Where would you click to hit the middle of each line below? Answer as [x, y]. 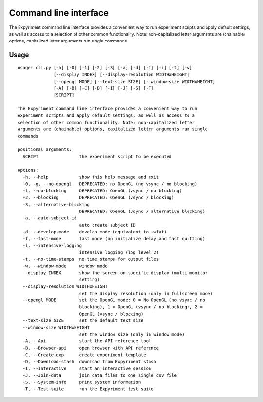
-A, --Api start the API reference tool [87, 341]
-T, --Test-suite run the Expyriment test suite [88, 389]
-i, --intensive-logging [52, 245]
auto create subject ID [107, 225]
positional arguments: [45, 150]
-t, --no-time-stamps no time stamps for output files [91, 259]
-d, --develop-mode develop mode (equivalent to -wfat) [94, 232]
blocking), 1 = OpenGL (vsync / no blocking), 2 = [141, 307]
